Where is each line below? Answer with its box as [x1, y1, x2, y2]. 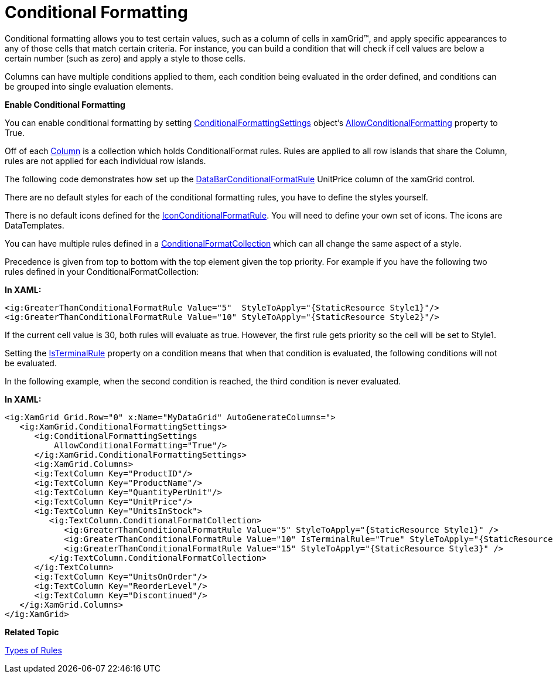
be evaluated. [5, 357, 57, 368]
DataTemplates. [5, 220, 64, 230]
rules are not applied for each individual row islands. [5, 155, 206, 166]
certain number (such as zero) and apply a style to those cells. [5, 53, 245, 63]
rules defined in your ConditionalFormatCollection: [5, 266, 199, 277]
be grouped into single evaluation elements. [5, 81, 173, 91]
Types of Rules [5, 645, 62, 655]
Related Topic [5, 626, 59, 637]
